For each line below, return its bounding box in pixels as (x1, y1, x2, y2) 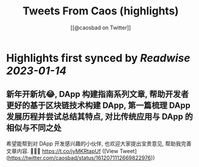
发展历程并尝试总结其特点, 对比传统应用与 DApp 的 (6, 112, 193, 122)
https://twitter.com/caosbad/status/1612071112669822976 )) (8, 154, 155, 161)
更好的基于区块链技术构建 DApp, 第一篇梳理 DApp (6, 101, 191, 111)
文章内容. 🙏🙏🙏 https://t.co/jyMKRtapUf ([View (6, 147, 119, 154)
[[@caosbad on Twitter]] (70, 24, 131, 31)
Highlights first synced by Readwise (6, 51, 191, 65)
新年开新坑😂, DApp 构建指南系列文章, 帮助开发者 (6, 89, 189, 99)
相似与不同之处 (6, 123, 62, 133)
